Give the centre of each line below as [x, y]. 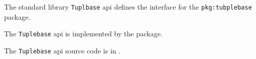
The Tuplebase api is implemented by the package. [83, 34]
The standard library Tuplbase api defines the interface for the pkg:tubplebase [128, 7]
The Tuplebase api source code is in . [62, 50]
